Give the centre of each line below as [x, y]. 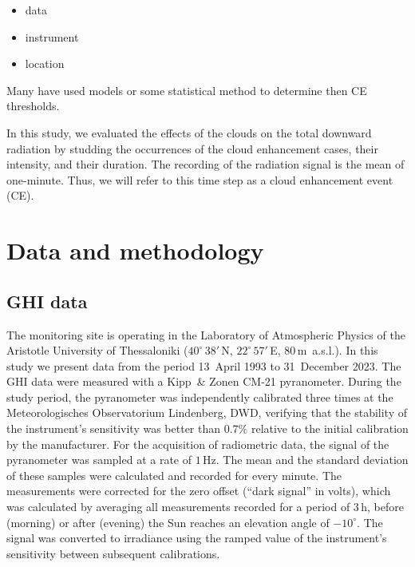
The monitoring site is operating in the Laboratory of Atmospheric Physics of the [206, 334]
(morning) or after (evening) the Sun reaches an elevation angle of [168, 522]
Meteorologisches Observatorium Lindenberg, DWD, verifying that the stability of [207, 412]
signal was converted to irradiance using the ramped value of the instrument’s [197, 538]
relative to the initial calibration [330, 428]
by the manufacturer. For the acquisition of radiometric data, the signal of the [198, 444]
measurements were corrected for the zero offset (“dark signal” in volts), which [199, 491]
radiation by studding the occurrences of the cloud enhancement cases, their [192, 148]
